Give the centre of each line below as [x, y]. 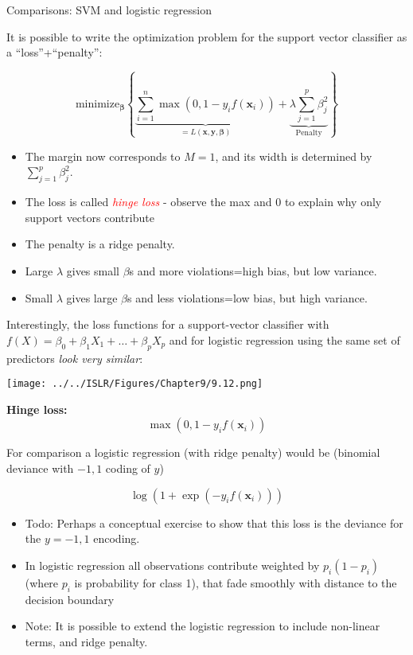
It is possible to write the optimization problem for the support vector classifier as [207, 36]
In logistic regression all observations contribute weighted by [172, 565]
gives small [93, 270]
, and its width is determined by [294, 156]
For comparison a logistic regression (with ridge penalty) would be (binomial [193, 452]
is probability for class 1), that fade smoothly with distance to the [236, 582]
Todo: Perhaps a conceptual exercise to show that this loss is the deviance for [214, 522]
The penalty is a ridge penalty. [100, 244]
